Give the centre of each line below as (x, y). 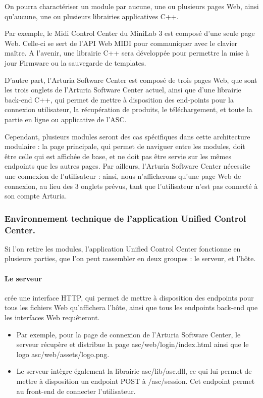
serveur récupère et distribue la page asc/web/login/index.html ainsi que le (133, 344)
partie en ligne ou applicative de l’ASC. (66, 119)
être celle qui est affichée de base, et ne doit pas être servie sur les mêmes (118, 156)
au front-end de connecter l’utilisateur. (76, 391)
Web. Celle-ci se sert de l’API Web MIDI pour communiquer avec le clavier (121, 43)
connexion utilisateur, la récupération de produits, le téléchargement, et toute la (128, 109)
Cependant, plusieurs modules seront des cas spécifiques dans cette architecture (127, 136)
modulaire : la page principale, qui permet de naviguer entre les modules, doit (125, 146)
